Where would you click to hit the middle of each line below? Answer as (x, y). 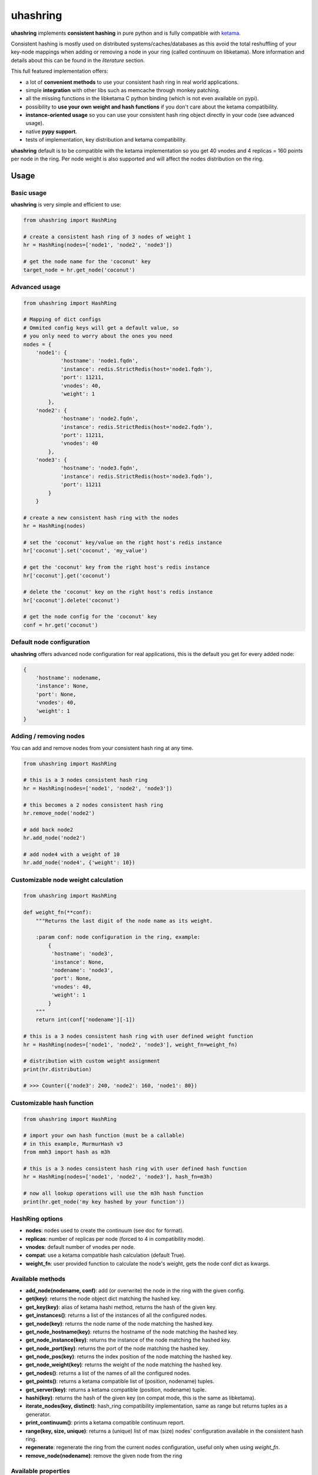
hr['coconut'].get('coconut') (67, 576)
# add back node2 (48, 830)
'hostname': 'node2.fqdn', (99, 419)
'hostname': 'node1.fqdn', (99, 361)
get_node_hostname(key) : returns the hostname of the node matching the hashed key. (132, 1332)
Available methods (38, 1279)
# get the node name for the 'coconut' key (87, 262)
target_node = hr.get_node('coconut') (79, 270)
